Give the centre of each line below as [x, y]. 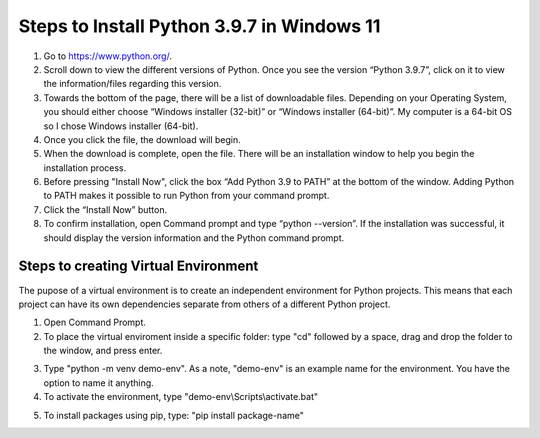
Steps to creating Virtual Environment [138, 266]
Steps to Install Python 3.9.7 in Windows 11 [199, 26]
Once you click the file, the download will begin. [142, 139]
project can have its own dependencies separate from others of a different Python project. [204, 304]
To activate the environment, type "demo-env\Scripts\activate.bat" [181, 397]
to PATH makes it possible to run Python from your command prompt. [186, 196]
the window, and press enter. [103, 351]
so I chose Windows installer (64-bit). [121, 126]
